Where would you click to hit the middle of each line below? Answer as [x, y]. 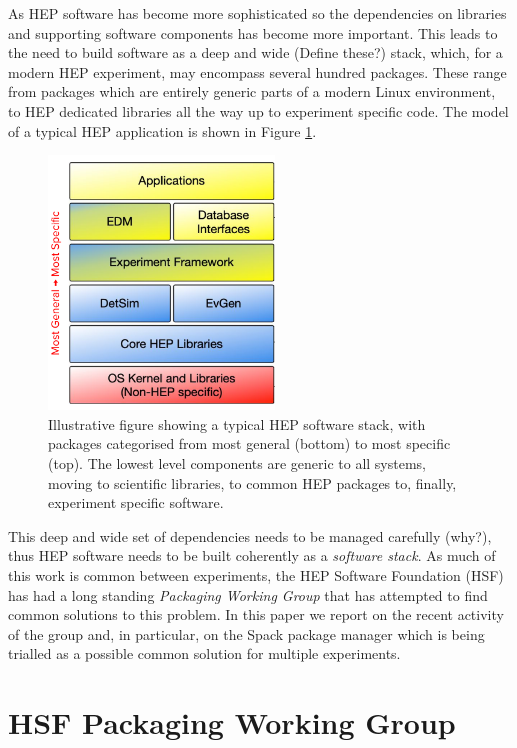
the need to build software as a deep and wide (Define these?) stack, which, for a [255, 52]
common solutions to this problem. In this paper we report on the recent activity [256, 614]
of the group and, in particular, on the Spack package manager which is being [246, 633]
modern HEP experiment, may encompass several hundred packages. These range [257, 71]
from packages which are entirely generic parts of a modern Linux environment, [252, 91]
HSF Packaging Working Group [232, 722]
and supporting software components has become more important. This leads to [253, 32]
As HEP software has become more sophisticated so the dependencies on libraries [257, 13]
